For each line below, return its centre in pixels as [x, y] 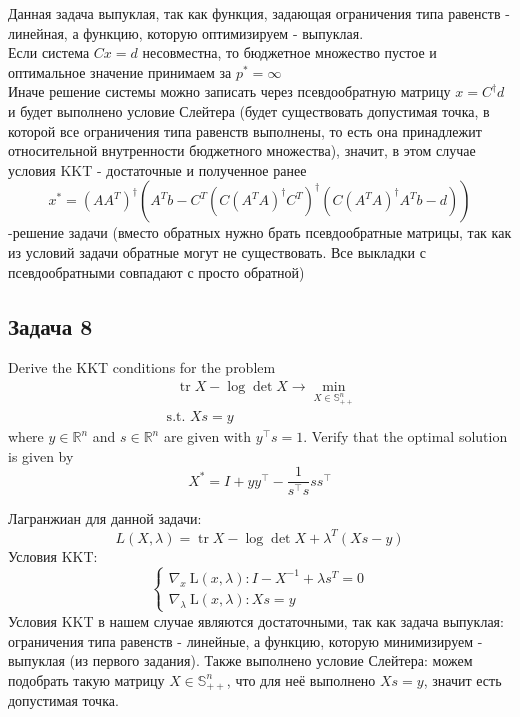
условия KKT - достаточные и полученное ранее [157, 169]
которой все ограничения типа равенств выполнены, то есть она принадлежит [245, 130]
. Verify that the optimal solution [405, 436]
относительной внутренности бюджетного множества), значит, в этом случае [242, 150]
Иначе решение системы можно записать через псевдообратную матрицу [229, 91]
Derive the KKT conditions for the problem [142, 367]
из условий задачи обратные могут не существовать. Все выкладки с [217, 251]
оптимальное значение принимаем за [120, 71]
